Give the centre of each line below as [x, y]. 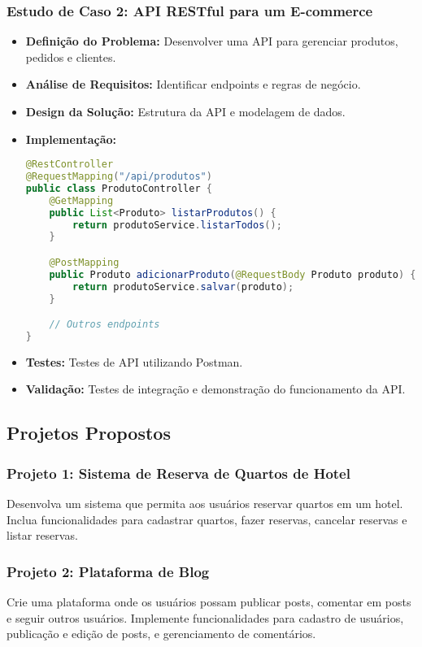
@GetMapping [81, 200]
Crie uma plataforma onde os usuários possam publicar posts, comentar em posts [209, 602]
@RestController [70, 165]
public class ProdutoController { [119, 188]
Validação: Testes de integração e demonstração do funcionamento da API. [215, 389]
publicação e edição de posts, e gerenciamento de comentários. [161, 634]
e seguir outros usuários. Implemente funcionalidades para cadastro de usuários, [205, 617]
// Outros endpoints [104, 325]
